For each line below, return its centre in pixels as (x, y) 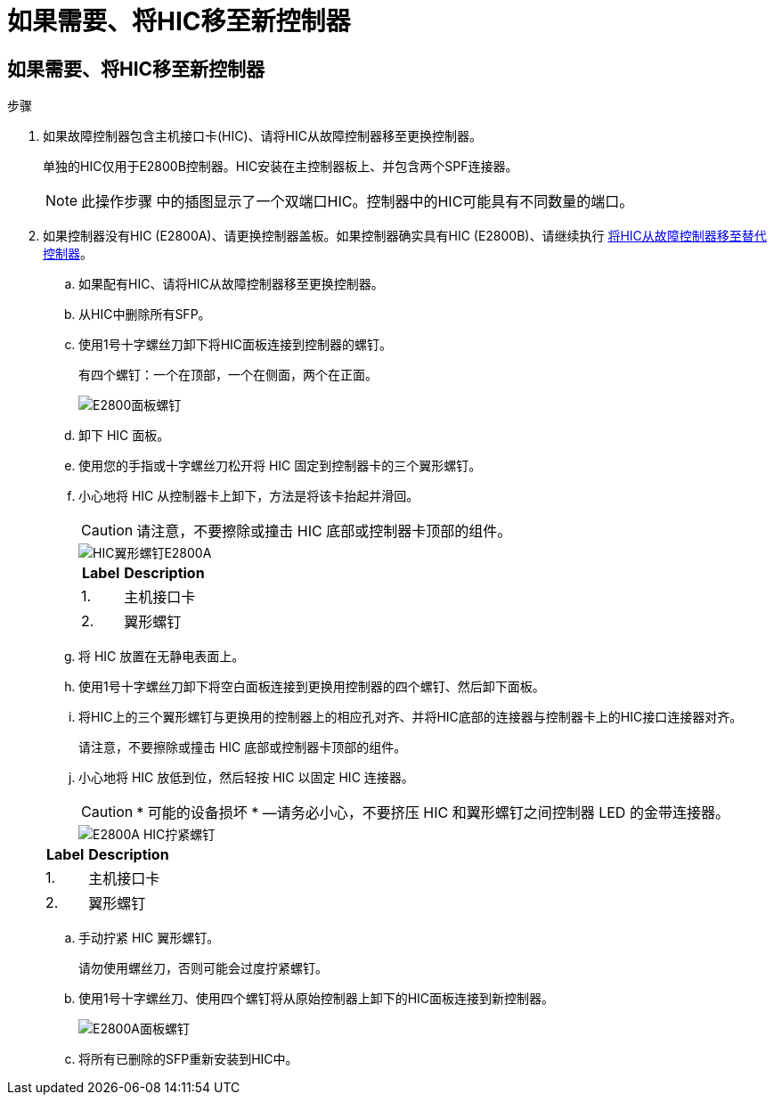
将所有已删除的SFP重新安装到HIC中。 (188, 1059)
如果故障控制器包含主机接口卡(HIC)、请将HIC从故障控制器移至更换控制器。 (262, 136)
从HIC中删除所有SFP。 (145, 314)
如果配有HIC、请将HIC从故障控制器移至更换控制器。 (231, 284)
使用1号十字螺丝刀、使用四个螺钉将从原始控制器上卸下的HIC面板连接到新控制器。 (317, 999)
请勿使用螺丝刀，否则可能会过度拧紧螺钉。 (203, 968)
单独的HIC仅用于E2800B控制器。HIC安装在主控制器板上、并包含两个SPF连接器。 (281, 167)
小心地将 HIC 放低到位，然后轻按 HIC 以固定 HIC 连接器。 (246, 778)
